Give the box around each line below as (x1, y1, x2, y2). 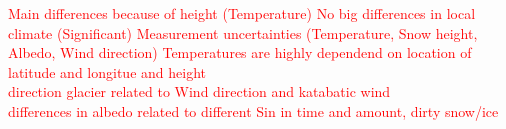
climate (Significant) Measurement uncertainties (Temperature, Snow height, (8, 22, 478, 43)
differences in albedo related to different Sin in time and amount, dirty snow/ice (8, 100, 499, 121)
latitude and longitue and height (8, 61, 206, 82)
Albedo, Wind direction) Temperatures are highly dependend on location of (8, 42, 472, 63)
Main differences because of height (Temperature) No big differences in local (8, 3, 476, 23)
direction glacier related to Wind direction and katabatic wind (8, 81, 391, 102)
